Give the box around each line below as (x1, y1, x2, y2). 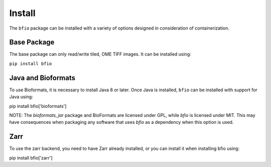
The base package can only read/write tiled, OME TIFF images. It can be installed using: (9, 51, 192, 57)
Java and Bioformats (9, 73, 75, 82)
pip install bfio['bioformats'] (9, 103, 67, 109)
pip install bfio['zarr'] (9, 154, 53, 160)
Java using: (9, 94, 34, 100)
